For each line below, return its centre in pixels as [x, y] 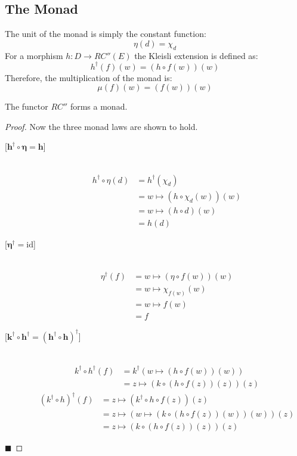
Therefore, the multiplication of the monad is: [89, 77]
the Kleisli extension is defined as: [196, 55]
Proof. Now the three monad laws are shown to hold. [101, 126]
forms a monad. [99, 106]
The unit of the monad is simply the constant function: [106, 34]
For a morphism [34, 55]
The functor [27, 106]
